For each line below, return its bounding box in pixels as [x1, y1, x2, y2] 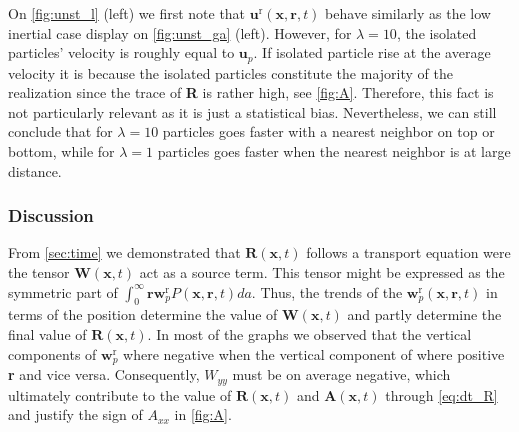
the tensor [8, 262, 70, 283]
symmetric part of [8, 281, 118, 302]
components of [8, 343, 97, 364]
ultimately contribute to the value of [8, 384, 232, 405]
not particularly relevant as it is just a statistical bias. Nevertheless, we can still [8, 101, 497, 122]
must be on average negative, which [232, 364, 451, 385]
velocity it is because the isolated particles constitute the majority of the [8, 62, 453, 83]
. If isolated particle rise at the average [253, 42, 491, 63]
